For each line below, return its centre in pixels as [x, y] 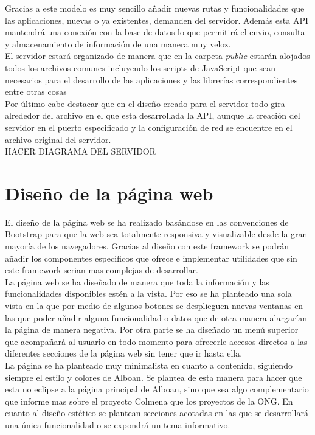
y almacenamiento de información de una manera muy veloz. [118, 43]
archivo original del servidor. [58, 139]
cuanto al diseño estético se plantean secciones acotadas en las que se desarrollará [157, 413]
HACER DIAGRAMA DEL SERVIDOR [81, 151]
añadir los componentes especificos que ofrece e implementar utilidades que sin [151, 258]
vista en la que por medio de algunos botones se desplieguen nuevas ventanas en [154, 305]
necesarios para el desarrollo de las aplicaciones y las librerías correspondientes [151, 79]
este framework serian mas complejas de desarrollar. [102, 270]
